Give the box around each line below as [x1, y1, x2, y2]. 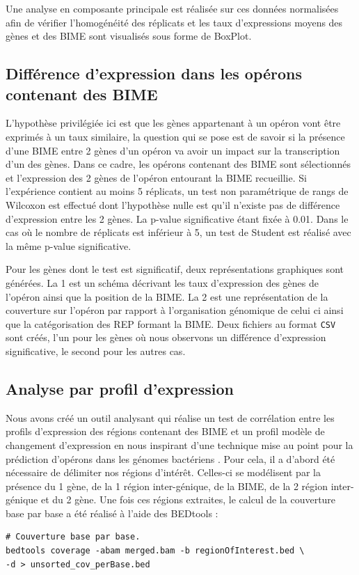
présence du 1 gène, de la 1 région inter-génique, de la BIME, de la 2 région [6, 478, 328, 493]
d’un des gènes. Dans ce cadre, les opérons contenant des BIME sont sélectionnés [6, 157, 351, 171]
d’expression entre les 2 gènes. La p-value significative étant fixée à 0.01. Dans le [6, 211, 349, 226]
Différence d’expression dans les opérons [6, 63, 303, 84]
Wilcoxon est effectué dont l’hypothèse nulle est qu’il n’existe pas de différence [6, 197, 340, 212]
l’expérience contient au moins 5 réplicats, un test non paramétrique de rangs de [6, 184, 349, 198]
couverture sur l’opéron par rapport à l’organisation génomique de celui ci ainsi [6, 303, 344, 317]
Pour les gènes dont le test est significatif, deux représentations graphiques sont [6, 262, 344, 276]
